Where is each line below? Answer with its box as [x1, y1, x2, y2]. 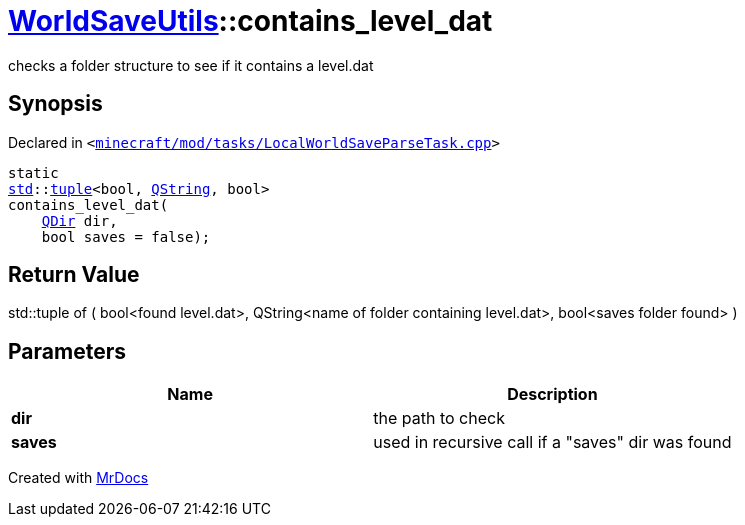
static [8, 164, 59, 181]
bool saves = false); [41, 228, 211, 245]
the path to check [373, 408, 505, 429]
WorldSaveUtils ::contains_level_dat [8, 4, 493, 38]
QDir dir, [41, 212, 118, 229]
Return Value [8, 262, 140, 288]
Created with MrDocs [8, 469, 149, 487]
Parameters [8, 338, 126, 364]
